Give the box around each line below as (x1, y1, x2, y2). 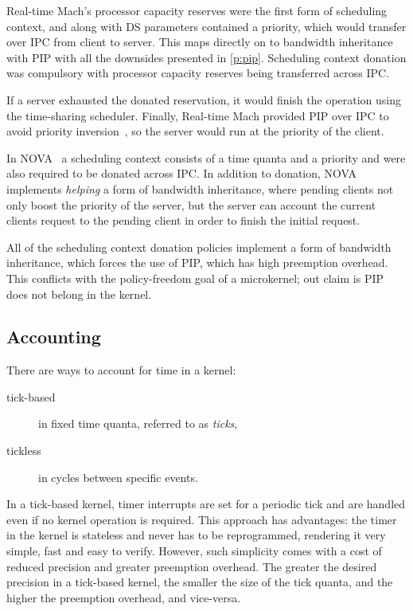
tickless (6, 442, 41, 459)
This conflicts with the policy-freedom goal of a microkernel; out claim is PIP (6, 269, 384, 286)
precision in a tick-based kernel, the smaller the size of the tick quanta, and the (6, 574, 393, 590)
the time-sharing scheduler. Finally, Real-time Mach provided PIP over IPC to (6, 107, 389, 123)
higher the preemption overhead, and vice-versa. (6, 589, 241, 605)
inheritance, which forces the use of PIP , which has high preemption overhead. (6, 254, 388, 271)
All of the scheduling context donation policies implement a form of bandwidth (6, 238, 392, 255)
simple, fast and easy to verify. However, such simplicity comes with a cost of (6, 542, 382, 559)
